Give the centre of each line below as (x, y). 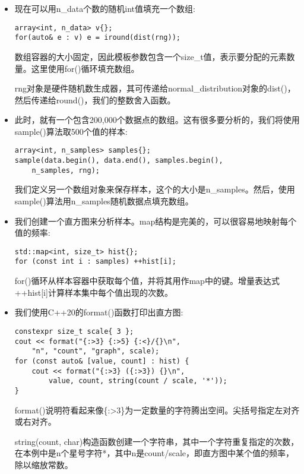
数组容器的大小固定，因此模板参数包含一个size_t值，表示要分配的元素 (151, 56)
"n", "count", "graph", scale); (96, 351)
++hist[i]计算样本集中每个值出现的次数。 (94, 292)
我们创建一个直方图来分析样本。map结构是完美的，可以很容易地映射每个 (156, 221)
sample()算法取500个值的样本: (71, 131)
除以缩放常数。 (44, 464)
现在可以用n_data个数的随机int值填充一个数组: (105, 8)
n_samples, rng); (66, 170)
